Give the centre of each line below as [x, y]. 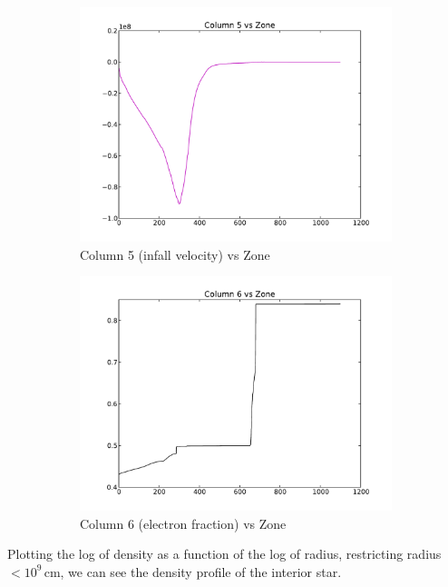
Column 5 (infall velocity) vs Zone [175, 254]
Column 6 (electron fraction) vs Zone [183, 523]
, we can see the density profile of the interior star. [201, 571]
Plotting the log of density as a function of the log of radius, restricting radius [224, 554]
